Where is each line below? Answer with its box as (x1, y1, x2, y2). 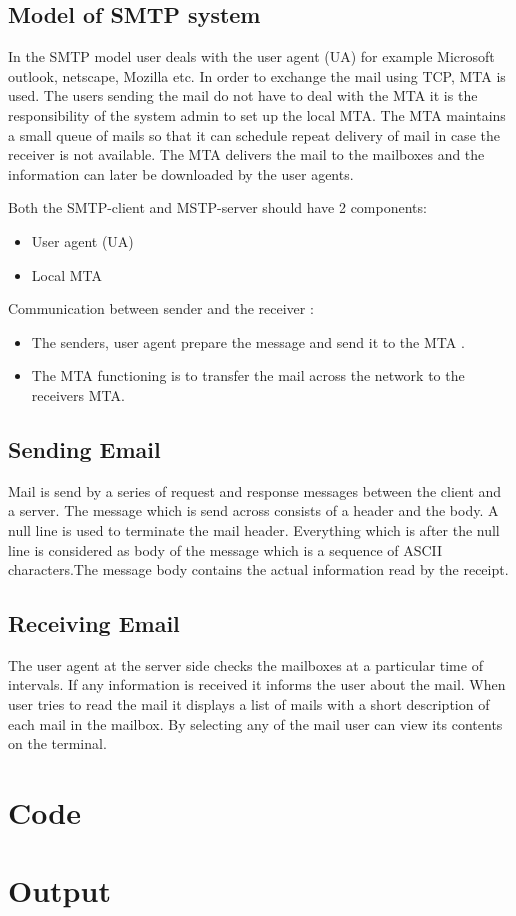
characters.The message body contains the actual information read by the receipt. (8, 559, 509, 580)
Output (8, 870, 111, 911)
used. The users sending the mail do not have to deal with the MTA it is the (8, 85, 478, 106)
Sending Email (8, 433, 161, 464)
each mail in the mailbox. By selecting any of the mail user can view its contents (8, 713, 503, 734)
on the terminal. (8, 733, 107, 754)
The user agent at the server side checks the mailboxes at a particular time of (8, 654, 483, 675)
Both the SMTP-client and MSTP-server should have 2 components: (8, 197, 427, 218)
